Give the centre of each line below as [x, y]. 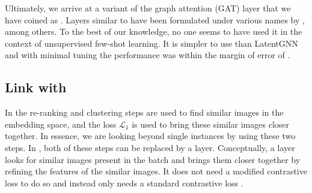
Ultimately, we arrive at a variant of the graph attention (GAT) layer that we [148, 8]
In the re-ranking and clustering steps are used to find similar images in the [144, 112]
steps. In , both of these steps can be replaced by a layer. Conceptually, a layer [150, 147]
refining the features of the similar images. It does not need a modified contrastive [156, 171]
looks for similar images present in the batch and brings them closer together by [153, 159]
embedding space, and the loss [61, 124]
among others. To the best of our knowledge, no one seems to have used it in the [154, 31]
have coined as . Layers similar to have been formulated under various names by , [155, 19]
